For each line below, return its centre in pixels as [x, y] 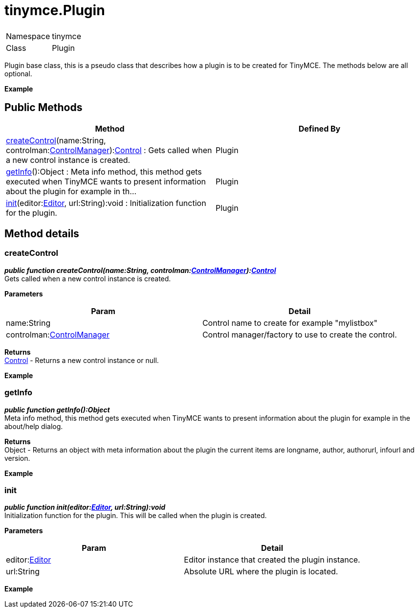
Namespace [28, 36]
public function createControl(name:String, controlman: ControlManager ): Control [140, 270]
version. [17, 458]
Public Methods [44, 108]
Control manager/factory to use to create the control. [299, 334]
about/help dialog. [34, 426]
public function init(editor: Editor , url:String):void [85, 507]
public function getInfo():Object [57, 409]
